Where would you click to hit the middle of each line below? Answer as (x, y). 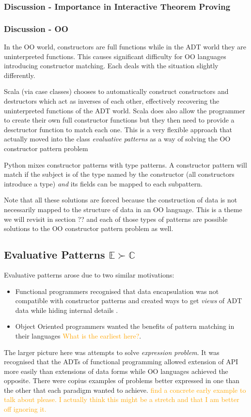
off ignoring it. (25, 409)
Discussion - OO (36, 28)
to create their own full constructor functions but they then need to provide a (119, 120)
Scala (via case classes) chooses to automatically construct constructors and (116, 91)
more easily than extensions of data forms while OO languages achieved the (116, 371)
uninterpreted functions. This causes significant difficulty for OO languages (115, 56)
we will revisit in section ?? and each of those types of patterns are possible (116, 219)
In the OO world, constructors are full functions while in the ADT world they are (125, 47)
